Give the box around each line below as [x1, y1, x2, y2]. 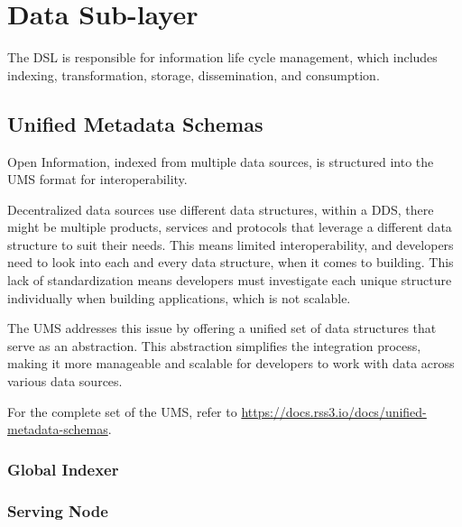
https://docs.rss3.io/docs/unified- [241, 402, 427, 421]
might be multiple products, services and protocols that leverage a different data [7, 217, 452, 236]
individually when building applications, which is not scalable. [7, 288, 351, 307]
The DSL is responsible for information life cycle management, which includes [7, 48, 438, 67]
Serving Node [7, 499, 108, 522]
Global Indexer [7, 458, 119, 480]
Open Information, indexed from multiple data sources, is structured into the [7, 152, 434, 171]
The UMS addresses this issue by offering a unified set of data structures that [7, 319, 437, 337]
